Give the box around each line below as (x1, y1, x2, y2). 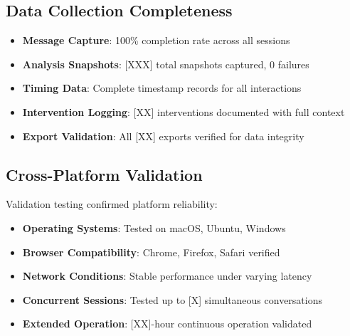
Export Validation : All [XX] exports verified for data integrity (22, 128, 304, 143)
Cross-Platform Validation (6, 163, 203, 185)
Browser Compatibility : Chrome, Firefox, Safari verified (22, 244, 280, 259)
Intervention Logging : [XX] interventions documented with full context (22, 104, 345, 119)
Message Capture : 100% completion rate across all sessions (22, 33, 290, 48)
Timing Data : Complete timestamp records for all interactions (22, 80, 302, 95)
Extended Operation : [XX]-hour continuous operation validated (22, 316, 312, 331)
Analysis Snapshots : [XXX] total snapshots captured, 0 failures (22, 56, 309, 71)
